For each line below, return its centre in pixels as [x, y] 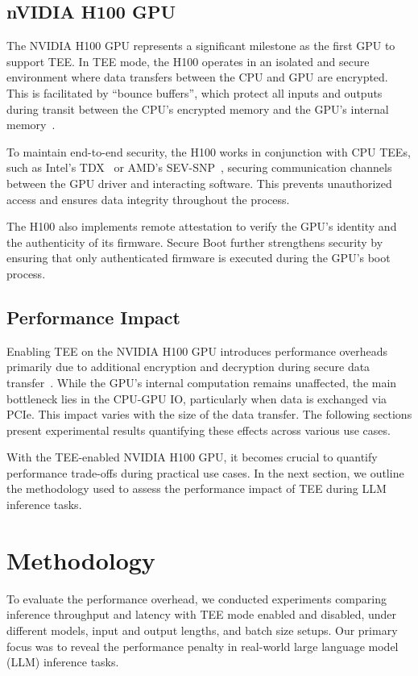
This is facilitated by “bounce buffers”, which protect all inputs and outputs [195, 92]
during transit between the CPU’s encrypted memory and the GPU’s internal [198, 108]
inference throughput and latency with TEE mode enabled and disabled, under [202, 614]
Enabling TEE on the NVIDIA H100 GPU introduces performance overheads [197, 351]
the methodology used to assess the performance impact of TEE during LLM [197, 488]
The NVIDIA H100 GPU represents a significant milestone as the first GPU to [201, 46]
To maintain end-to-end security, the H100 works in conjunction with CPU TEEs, [209, 151]
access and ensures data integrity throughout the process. [148, 199]
